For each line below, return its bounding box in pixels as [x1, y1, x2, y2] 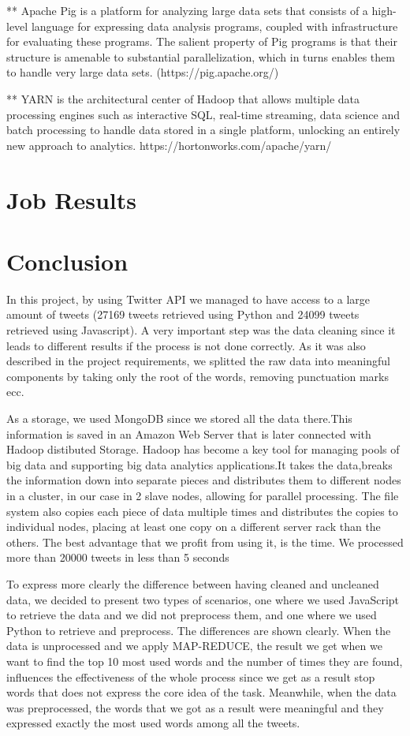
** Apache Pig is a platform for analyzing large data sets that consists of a [6, 2, 368, 18]
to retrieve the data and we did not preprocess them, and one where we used [6, 607, 377, 623]
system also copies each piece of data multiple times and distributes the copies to [6, 502, 398, 519]
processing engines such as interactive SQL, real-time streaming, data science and [6, 106, 400, 122]
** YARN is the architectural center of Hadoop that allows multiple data [6, 90, 360, 106]
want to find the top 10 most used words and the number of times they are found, [6, 652, 403, 669]
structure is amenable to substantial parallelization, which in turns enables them [6, 48, 395, 65]
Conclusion [6, 245, 129, 277]
